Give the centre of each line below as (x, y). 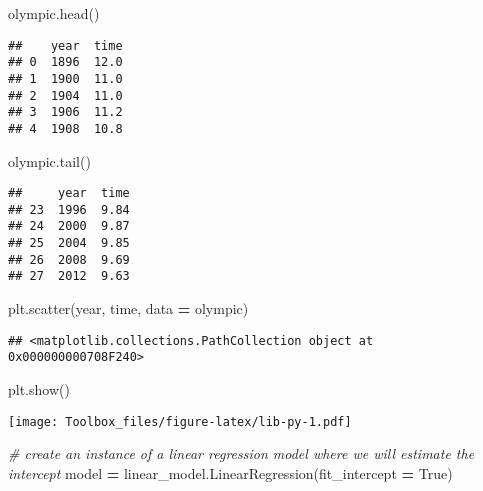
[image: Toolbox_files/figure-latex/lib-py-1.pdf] (180, 421)
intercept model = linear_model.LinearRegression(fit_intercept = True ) (230, 472)
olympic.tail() (49, 160)
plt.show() (39, 388)
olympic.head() (54, 13)
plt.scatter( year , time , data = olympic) (128, 308)
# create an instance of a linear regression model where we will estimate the (241, 453)
